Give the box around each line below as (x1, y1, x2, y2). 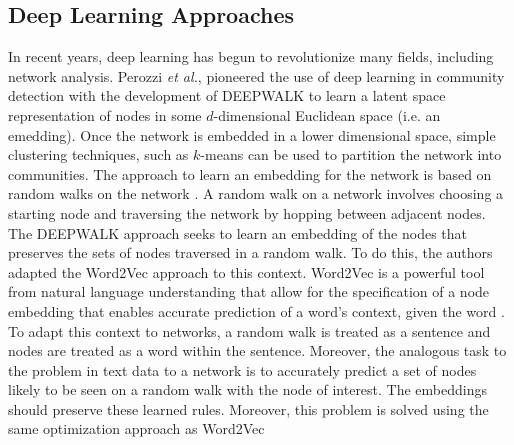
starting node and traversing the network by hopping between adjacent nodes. (8, 202, 486, 223)
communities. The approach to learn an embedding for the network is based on (8, 163, 492, 184)
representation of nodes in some (8, 104, 202, 125)
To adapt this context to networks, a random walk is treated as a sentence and (8, 320, 491, 341)
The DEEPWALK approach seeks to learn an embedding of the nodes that (8, 222, 468, 243)
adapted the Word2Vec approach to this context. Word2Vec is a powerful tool (8, 261, 485, 282)
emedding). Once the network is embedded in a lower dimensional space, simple (8, 124, 496, 145)
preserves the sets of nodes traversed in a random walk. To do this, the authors (8, 242, 493, 263)
